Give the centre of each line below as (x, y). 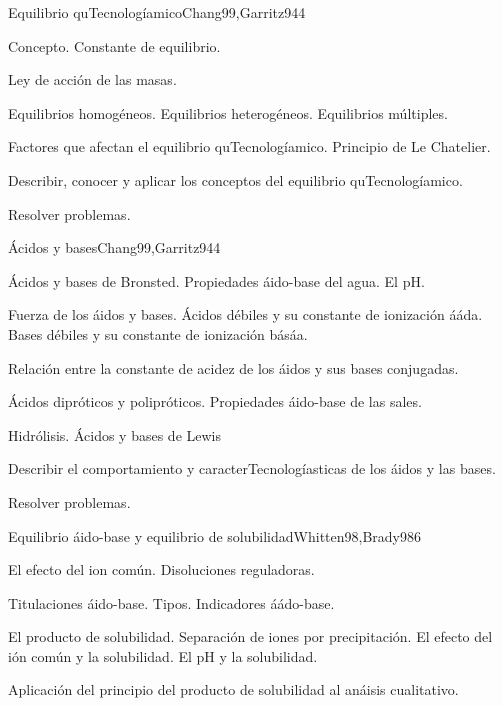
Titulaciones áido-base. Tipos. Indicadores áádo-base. (171, 602)
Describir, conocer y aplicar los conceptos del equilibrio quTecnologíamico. (235, 179)
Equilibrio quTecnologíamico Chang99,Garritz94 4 (157, 12)
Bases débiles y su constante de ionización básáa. (158, 333)
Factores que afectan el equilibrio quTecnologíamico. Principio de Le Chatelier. (249, 146)
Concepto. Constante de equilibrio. (114, 45)
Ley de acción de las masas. (92, 79)
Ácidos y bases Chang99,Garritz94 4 (114, 247)
